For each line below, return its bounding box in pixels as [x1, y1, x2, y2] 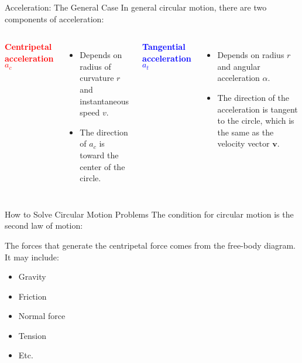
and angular [217, 60, 260, 72]
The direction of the [217, 91, 289, 103]
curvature [80, 72, 114, 84]
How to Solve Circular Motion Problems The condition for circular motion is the [5, 208, 294, 220]
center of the [80, 160, 125, 172]
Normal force [18, 310, 66, 322]
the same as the [217, 125, 274, 138]
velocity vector [217, 137, 270, 150]
